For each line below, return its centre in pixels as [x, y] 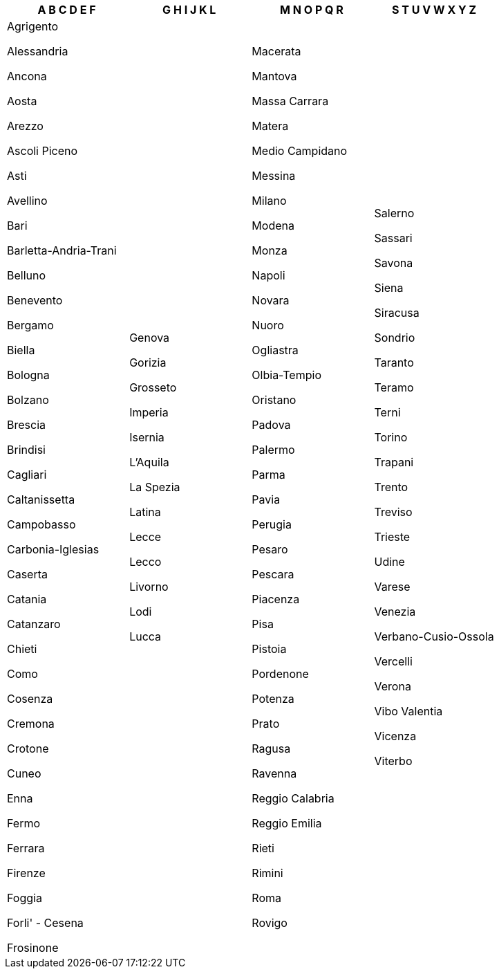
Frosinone [33, 948]
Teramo [394, 387]
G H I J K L [189, 10]
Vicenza [395, 736]
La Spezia [155, 487]
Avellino [27, 201]
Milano [269, 201]
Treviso [393, 512]
